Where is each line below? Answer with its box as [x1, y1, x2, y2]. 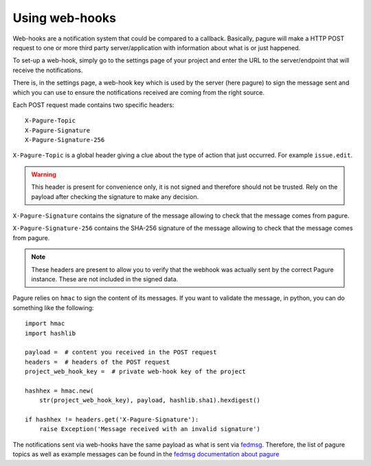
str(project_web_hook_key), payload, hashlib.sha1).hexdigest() [38, 397, 260, 404]
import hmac [25, 320, 65, 327]
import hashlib [25, 329, 76, 337]
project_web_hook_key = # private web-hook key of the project [25, 368, 247, 375]
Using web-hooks [12, 10, 117, 25]
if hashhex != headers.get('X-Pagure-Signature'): [25, 416, 199, 423]
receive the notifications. [12, 66, 83, 74]
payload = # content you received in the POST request [25, 349, 217, 356]
